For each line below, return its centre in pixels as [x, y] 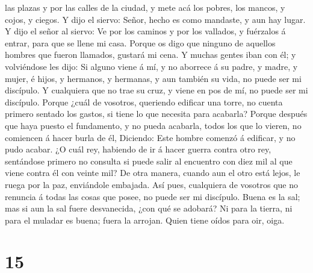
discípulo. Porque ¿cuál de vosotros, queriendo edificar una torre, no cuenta [144, 102]
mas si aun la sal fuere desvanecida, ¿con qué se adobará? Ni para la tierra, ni [149, 208]
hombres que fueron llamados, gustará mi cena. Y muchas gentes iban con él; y [150, 55]
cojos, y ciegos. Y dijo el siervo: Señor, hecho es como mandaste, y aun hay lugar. [155, 19]
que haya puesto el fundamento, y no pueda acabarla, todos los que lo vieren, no [153, 125]
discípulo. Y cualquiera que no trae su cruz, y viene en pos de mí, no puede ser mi [156, 90]
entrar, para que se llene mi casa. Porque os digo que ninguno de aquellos [140, 42]
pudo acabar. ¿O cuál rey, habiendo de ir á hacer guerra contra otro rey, [138, 149]
